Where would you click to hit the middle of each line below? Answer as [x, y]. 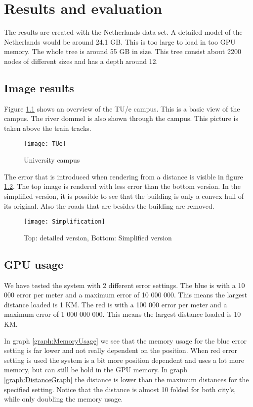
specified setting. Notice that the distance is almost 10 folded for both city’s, [120, 389]
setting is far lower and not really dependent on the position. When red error [121, 350]
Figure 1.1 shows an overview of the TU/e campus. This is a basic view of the [122, 108]
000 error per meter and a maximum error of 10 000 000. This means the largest [126, 295]
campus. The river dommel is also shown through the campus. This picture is [121, 118]
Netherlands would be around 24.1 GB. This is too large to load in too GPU [120, 41]
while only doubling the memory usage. [63, 399]
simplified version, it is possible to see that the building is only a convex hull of [124, 196]
